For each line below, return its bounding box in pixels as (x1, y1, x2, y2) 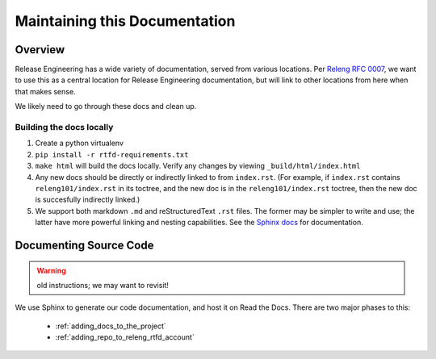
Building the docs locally (15, 122, 114, 132)
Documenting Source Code (15, 238, 154, 252)
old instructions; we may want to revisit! (36, 280, 170, 290)
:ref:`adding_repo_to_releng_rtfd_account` (55, 332, 195, 342)
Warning (36, 265, 66, 275)
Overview (15, 43, 65, 56)
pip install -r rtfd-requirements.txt (35, 150, 189, 159)
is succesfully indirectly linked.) (35, 194, 140, 205)
